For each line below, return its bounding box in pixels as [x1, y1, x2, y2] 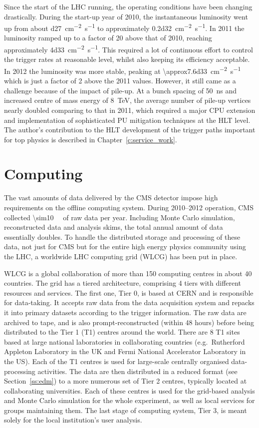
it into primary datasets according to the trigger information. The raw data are [4, 307, 247, 317]
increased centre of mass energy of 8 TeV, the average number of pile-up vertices [4, 95, 251, 105]
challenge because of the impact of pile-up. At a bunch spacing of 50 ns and [4, 85, 237, 95]
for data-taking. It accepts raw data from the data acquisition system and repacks [4, 297, 255, 308]
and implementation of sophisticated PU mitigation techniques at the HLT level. [4, 114, 251, 125]
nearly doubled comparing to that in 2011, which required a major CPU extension [4, 104, 256, 115]
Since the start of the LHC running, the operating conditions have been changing [4, 1, 253, 11]
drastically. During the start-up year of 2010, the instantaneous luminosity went [4, 11, 248, 21]
